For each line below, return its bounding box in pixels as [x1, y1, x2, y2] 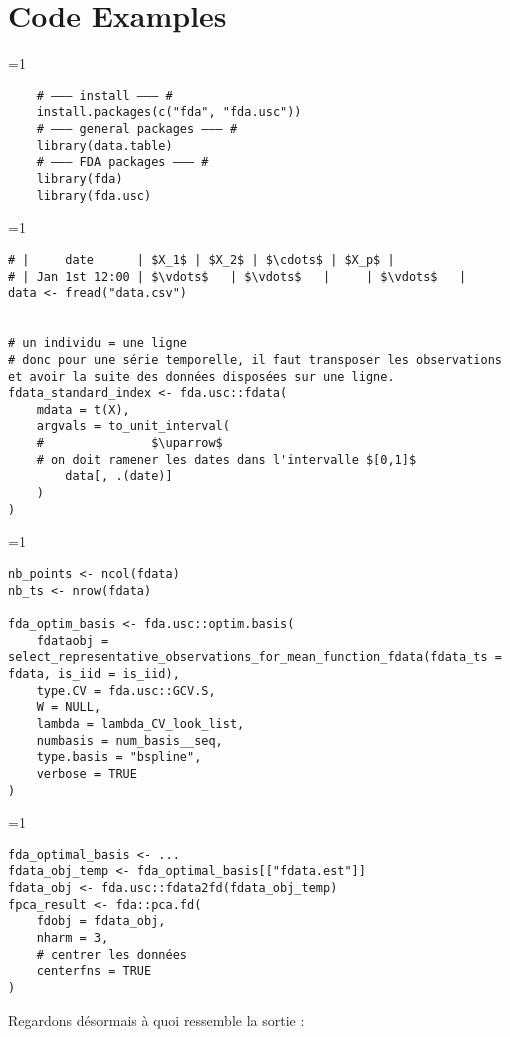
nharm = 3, [36, 931, 109, 946]
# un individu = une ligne [8, 336, 187, 351]
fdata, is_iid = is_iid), [8, 666, 180, 681]
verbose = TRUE [36, 766, 137, 781]
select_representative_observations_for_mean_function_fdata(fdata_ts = [8, 650, 502, 665]
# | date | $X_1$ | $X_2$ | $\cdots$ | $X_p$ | [8, 252, 395, 267]
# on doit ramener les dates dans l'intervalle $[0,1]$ [36, 452, 417, 467]
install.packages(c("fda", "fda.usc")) [36, 105, 302, 120]
